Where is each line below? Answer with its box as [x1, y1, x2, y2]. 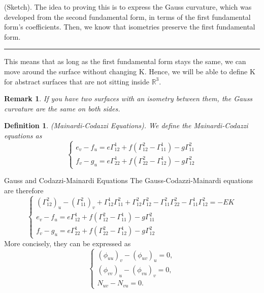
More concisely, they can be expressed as [4, 238, 131, 248]
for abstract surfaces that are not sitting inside [4, 76, 149, 86]
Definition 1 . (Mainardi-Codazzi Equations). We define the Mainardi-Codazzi [4, 120, 248, 131]
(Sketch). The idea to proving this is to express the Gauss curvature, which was [4, 2, 252, 12]
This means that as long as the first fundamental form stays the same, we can [4, 56, 246, 67]
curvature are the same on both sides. [4, 103, 120, 113]
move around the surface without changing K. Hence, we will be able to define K [4, 66, 255, 76]
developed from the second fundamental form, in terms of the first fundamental [4, 11, 251, 22]
